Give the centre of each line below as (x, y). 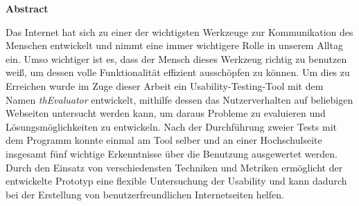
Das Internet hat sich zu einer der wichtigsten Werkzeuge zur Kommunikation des (179, 31)
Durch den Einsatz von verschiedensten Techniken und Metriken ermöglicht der (174, 167)
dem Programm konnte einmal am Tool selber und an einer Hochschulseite (164, 140)
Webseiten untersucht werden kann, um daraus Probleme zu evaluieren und (166, 113)
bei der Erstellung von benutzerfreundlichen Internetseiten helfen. (145, 194)
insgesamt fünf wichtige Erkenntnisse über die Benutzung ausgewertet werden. (172, 153)
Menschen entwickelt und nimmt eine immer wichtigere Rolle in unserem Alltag (174, 45)
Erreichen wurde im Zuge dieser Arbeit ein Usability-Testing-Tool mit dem (165, 85)
